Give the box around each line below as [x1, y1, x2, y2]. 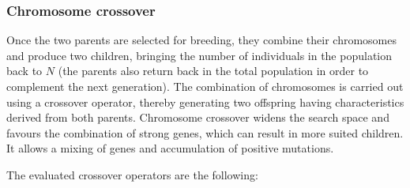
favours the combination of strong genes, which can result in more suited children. [6, 124, 404, 141]
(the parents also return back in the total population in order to [58, 62, 369, 79]
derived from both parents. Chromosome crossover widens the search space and [6, 109, 389, 126]
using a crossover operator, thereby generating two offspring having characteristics [6, 93, 404, 110]
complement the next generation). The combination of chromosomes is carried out [6, 78, 404, 94]
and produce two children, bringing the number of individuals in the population [6, 47, 393, 63]
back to [6, 62, 43, 79]
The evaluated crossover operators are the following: [6, 166, 258, 182]
